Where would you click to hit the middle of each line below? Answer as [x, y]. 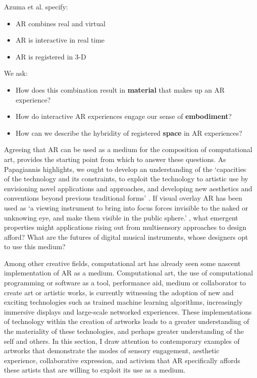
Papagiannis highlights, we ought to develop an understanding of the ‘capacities [125, 169]
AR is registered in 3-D [51, 56]
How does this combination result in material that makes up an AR [120, 89]
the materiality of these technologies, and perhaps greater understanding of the [124, 331]
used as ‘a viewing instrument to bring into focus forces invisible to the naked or [126, 207]
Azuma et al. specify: [36, 6]
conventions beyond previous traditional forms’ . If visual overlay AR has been [123, 198]
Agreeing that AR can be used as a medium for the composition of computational [128, 149]
